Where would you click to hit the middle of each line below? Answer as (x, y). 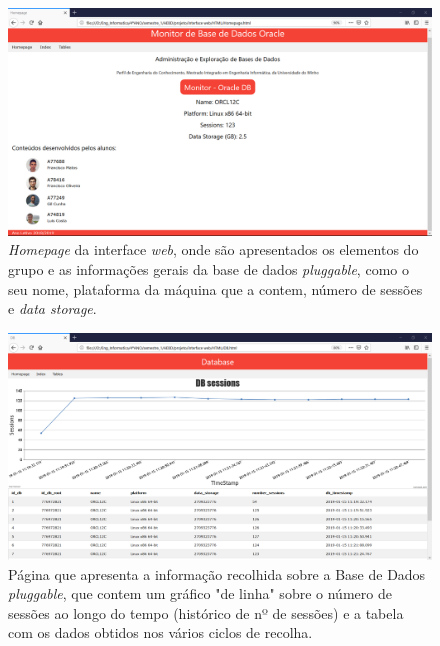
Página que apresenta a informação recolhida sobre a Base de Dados (217, 573)
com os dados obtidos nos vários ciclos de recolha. (160, 632)
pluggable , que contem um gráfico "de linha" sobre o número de (200, 593)
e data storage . (52, 308)
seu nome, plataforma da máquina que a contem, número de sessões (215, 288)
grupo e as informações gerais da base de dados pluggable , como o (208, 268)
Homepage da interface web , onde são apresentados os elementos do (213, 249)
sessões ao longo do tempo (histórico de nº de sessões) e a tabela (206, 612)
